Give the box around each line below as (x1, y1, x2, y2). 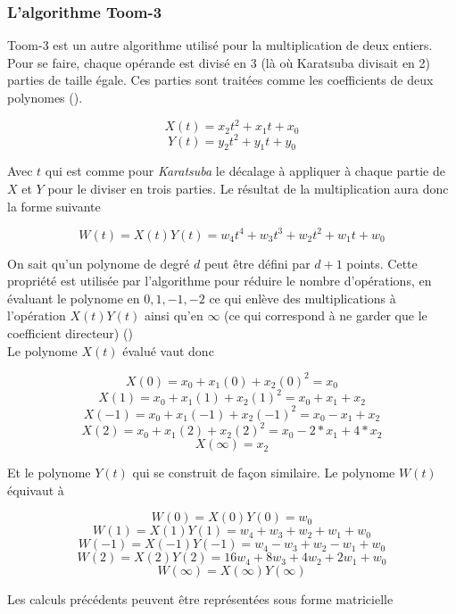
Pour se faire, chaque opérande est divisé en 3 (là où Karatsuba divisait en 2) (7, 53, 431, 71)
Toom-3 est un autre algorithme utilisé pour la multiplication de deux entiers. (7, 36, 433, 54)
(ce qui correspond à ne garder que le (224, 306, 427, 325)
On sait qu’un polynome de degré (7, 253, 190, 272)
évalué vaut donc (122, 341, 214, 360)
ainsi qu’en (144, 306, 203, 325)
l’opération (7, 306, 66, 325)
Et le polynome (7, 463, 91, 482)
